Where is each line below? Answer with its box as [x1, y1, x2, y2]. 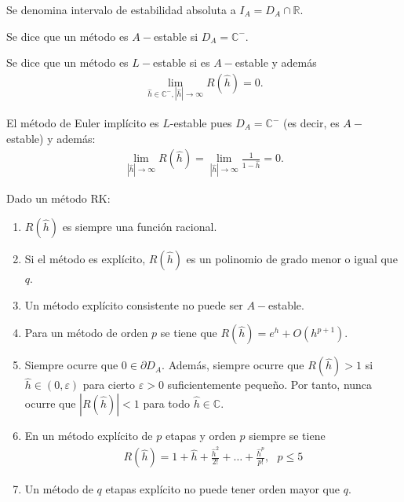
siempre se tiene [249, 427, 326, 444]
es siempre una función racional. [62, 218, 217, 235]
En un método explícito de [24, 427, 153, 444]
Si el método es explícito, [24, 251, 146, 267]
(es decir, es [282, 115, 340, 131]
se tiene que [160, 324, 217, 341]
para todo [143, 395, 190, 412]
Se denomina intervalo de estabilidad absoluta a [6, 2, 236, 17]
